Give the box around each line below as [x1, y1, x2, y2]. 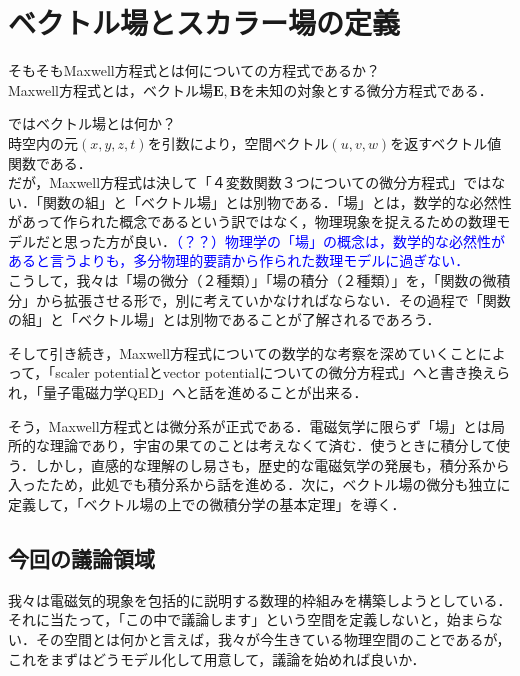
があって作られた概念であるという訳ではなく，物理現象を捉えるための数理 [8, 211, 497, 232]
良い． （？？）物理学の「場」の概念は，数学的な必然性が [133, 230, 505, 251]
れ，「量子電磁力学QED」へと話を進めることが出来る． [8, 382, 368, 403]
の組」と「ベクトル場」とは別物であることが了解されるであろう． [8, 309, 441, 330]
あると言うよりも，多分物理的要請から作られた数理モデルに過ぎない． [8, 250, 470, 271]
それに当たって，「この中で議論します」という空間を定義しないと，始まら [8, 609, 489, 630]
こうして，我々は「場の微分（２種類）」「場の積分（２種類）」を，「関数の [8, 270, 483, 291]
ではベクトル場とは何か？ [8, 113, 176, 134]
